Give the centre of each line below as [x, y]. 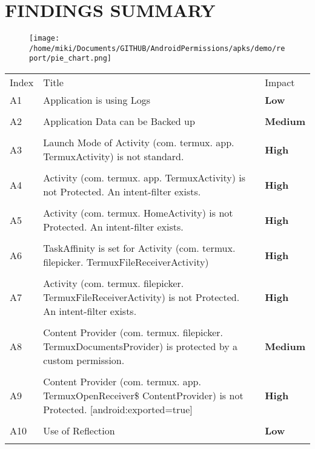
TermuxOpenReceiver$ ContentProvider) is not [143, 396]
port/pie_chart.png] [71, 59]
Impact [280, 83]
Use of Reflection [79, 431]
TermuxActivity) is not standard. [114, 157]
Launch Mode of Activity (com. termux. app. [139, 143]
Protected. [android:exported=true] [118, 410]
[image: [45, 39]
